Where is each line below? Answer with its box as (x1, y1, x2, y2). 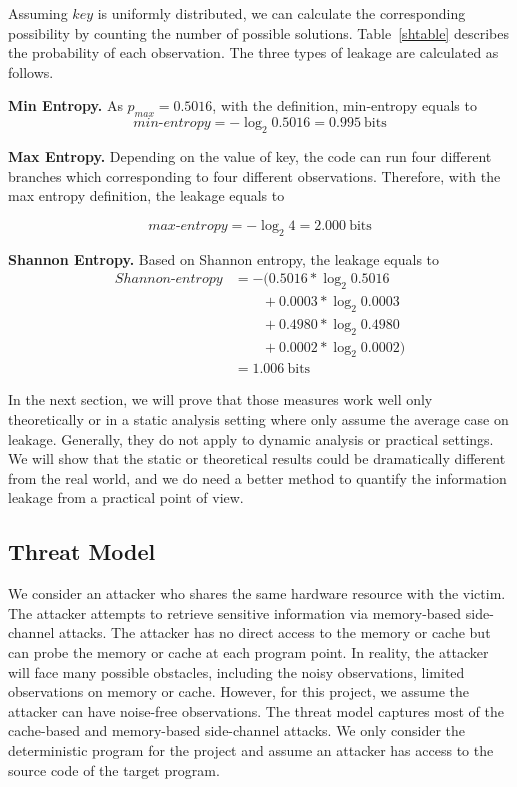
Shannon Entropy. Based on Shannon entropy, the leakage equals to (8, 248, 440, 269)
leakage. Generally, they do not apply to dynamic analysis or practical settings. (8, 428, 494, 449)
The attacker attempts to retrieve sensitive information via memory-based (8, 602, 462, 623)
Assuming (8, 3, 68, 23)
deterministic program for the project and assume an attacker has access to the (8, 740, 494, 760)
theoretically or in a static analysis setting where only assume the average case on (8, 409, 509, 430)
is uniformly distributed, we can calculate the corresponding (97, 3, 466, 23)
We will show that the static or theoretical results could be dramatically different (8, 448, 506, 469)
